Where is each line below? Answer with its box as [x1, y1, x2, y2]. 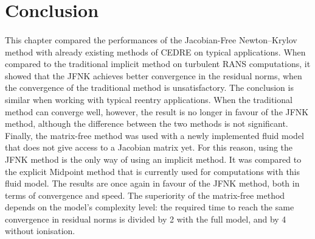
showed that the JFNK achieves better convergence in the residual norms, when [5, 69, 302, 82]
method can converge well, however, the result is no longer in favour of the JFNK [5, 105, 309, 118]
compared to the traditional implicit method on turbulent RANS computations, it [5, 57, 311, 70]
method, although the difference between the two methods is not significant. [5, 117, 288, 130]
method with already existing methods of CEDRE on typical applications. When [5, 45, 306, 58]
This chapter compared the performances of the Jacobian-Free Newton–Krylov [5, 33, 297, 46]
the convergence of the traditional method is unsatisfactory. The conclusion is [5, 81, 294, 94]
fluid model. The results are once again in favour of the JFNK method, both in [5, 177, 300, 190]
